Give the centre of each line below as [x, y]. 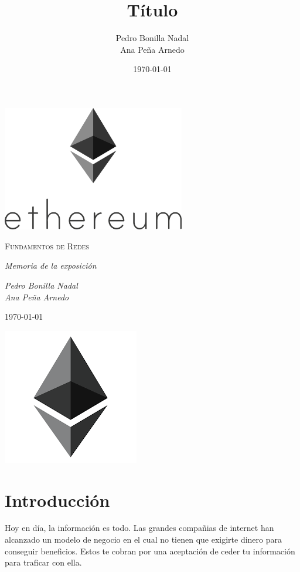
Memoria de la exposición [51, 265]
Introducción [57, 500]
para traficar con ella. [43, 562]
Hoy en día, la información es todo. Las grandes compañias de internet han [139, 528]
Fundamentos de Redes [47, 246]
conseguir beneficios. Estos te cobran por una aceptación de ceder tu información [150, 551]
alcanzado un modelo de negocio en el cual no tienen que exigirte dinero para [144, 539]
